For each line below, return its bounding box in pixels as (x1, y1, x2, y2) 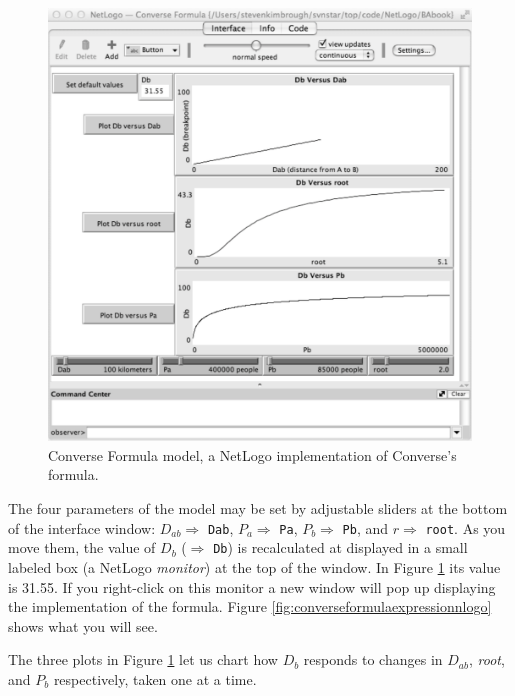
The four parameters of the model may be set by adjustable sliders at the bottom (8, 498, 508, 519)
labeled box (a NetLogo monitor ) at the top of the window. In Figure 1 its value (8, 556, 501, 577)
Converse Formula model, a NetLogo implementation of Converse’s (48, 444, 457, 465)
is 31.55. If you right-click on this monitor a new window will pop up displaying (8, 576, 496, 597)
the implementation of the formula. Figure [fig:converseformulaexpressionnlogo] (8, 596, 492, 617)
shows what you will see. (8, 615, 158, 636)
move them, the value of (8, 537, 156, 558)
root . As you (425, 517, 506, 538)
